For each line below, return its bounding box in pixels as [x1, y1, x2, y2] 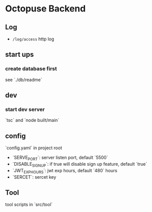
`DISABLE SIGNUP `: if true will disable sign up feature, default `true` [12, 161, 148, 168]
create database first [5, 65, 57, 72]
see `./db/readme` [5, 77, 42, 83]
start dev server [5, 106, 45, 112]
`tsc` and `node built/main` [5, 117, 60, 123]
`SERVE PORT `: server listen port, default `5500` [12, 155, 108, 162]
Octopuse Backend [5, 3, 86, 14]
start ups [5, 50, 34, 59]
